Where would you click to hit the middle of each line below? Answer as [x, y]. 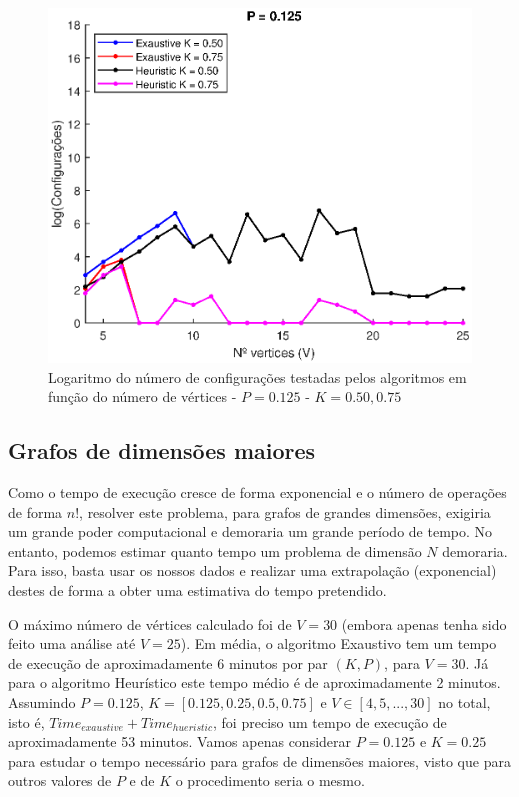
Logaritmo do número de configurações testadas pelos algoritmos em [257, 376]
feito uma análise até [72, 643]
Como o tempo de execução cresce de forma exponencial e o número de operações [257, 492]
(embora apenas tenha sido [424, 623]
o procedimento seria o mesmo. [270, 780]
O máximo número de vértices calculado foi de [150, 623]
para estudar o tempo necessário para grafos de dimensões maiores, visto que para [259, 760]
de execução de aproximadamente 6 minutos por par [168, 662]
